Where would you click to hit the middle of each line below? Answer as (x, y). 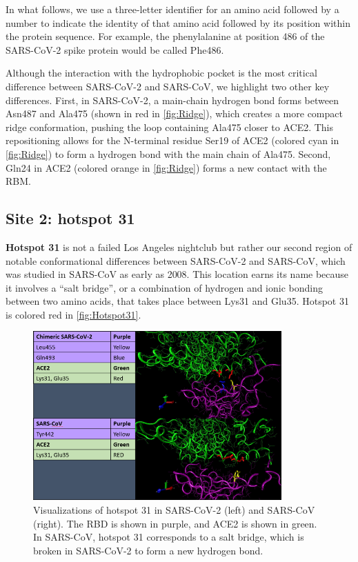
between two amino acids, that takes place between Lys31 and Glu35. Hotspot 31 (177, 301)
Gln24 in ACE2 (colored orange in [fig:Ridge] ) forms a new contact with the (166, 167)
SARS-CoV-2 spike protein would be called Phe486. (115, 49)
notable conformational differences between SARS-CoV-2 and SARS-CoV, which (176, 260)
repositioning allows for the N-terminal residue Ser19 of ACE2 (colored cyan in (172, 140)
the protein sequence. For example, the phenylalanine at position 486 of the (165, 36)
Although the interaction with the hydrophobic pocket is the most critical (161, 73)
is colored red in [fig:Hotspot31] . (73, 314)
